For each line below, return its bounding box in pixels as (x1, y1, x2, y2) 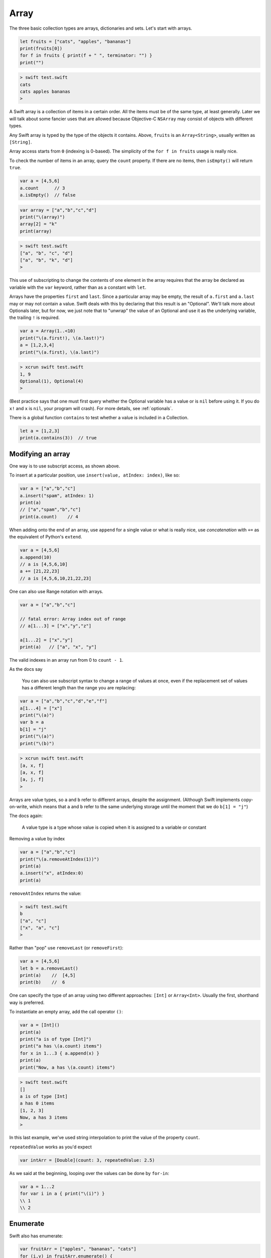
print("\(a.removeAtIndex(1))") (20, 856, 100, 862)
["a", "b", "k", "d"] (20, 257, 73, 263)
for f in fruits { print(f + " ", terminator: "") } (20, 53, 153, 58)
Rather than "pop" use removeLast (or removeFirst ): (9, 945, 123, 951)
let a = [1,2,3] (20, 428, 60, 434)
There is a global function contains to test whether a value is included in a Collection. (9, 415, 189, 421)
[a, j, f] (20, 776, 44, 782)
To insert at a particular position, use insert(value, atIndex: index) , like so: (9, 472, 180, 478)
